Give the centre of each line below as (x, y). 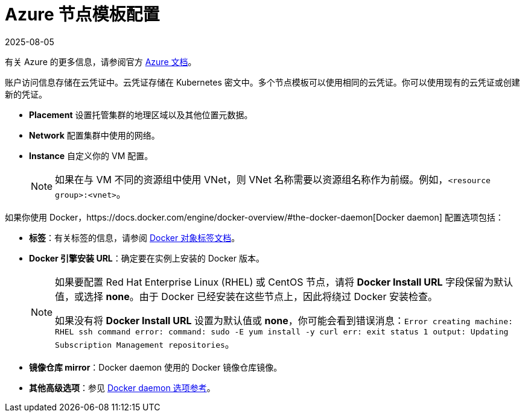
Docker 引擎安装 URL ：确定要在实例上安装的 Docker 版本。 (147, 258)
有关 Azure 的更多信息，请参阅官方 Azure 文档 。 (101, 61)
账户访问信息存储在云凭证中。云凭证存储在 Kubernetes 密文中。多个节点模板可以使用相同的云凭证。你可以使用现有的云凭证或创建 (262, 82)
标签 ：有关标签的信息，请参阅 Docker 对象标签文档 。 (135, 237)
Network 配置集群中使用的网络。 (94, 135)
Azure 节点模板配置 (82, 14)
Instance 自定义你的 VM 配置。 (91, 155)
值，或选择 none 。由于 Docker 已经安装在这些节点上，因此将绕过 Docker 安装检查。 (246, 296)
